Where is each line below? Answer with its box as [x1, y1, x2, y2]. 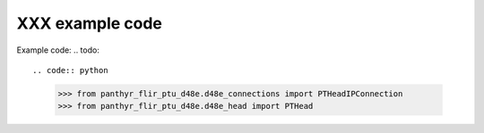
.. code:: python [32, 65, 108, 75]
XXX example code [16, 13, 163, 33]
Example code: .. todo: [16, 45, 100, 55]
